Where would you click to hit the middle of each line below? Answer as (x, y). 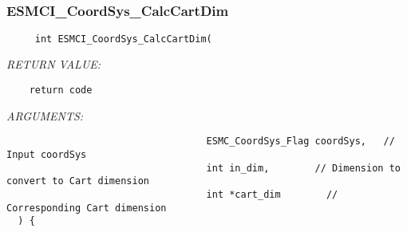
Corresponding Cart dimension (87, 208)
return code (61, 90)
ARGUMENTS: (45, 115)
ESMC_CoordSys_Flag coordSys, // (300, 142)
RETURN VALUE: (54, 64)
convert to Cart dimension (78, 181)
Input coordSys (47, 154)
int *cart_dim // (272, 194)
